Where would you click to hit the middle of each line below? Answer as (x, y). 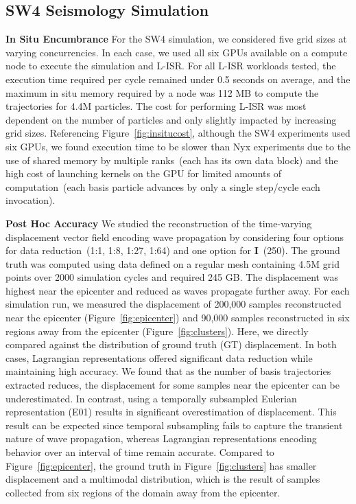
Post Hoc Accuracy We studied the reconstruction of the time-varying (159, 223)
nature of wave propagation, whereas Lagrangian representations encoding (161, 438)
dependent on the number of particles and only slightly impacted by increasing (171, 119)
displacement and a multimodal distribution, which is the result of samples (163, 479)
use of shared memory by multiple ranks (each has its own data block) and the (172, 160)
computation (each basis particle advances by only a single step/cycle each (163, 186)
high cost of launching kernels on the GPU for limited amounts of (143, 173)
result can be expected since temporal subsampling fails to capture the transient (174, 425)
